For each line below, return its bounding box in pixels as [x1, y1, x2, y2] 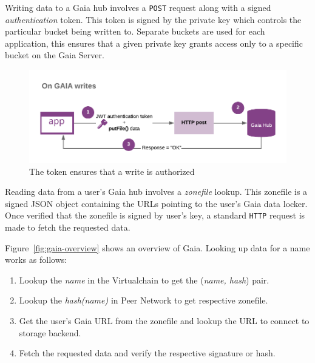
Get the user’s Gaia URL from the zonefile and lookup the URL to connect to [19, 314, 310, 327]
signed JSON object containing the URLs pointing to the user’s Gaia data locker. [5, 197, 308, 209]
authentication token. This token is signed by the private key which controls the [5, 13, 302, 25]
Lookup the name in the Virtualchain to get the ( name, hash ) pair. [19, 273, 269, 286]
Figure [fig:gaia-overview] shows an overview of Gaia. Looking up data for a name [5, 241, 310, 254]
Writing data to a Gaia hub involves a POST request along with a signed [5, 1, 271, 13]
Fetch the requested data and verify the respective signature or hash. [19, 347, 276, 359]
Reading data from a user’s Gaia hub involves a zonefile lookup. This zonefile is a [5, 185, 308, 198]
